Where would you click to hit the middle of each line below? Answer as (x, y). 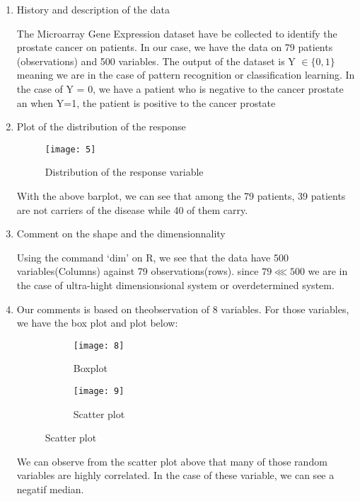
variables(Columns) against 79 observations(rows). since (138, 271)
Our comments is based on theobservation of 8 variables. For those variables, (183, 309)
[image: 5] (70, 149)
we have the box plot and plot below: (97, 323)
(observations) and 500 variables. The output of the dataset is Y (156, 61)
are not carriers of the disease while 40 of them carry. (132, 209)
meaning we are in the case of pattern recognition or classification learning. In (186, 75)
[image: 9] (99, 391)
